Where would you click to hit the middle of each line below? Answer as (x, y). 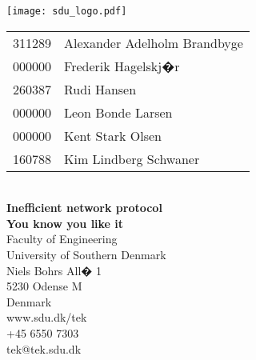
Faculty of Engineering (62, 239)
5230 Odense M (44, 286)
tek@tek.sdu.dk (44, 348)
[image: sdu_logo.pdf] (67, 11)
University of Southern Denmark (86, 255)
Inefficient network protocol (84, 208)
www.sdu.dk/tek (47, 317)
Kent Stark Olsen (113, 135)
